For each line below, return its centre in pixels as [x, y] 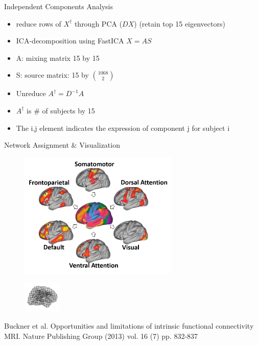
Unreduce [31, 93]
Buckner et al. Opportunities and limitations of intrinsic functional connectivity [129, 326]
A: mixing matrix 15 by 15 [58, 57]
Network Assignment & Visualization [62, 145]
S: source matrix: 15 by [52, 75]
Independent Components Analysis [58, 6]
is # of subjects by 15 [61, 110]
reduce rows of [39, 23]
